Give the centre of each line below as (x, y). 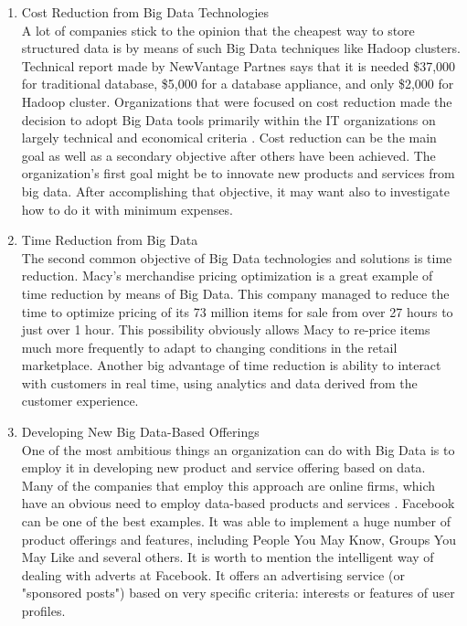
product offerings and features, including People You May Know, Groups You (239, 539)
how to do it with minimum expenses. (127, 209)
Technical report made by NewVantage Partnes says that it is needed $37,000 (239, 65)
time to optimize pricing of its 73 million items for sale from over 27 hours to (237, 311)
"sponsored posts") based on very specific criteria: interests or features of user (238, 593)
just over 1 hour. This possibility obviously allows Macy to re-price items (226, 329)
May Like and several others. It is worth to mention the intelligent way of (228, 557)
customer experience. (80, 401)
